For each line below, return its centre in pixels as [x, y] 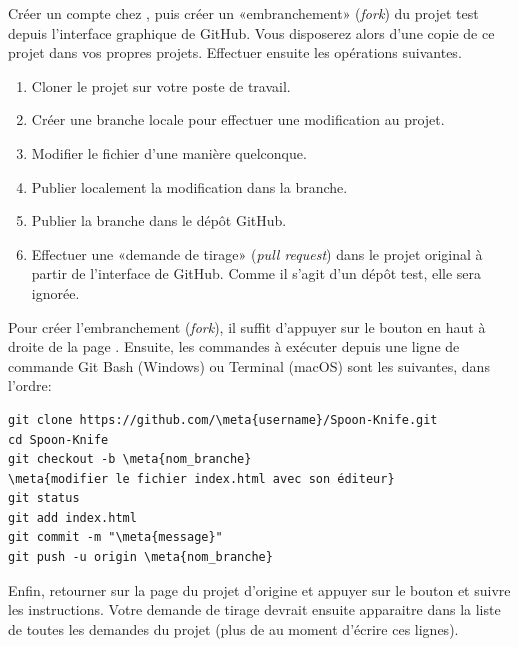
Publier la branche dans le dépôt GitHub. [159, 220]
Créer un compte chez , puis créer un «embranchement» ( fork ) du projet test [243, 13]
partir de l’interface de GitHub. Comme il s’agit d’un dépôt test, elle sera [256, 273]
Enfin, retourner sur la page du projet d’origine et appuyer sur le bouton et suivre [259, 589]
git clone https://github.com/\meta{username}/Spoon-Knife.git [223, 419]
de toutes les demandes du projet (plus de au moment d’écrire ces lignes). [233, 628]
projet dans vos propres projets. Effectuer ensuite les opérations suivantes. [235, 52]
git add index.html [72, 517]
